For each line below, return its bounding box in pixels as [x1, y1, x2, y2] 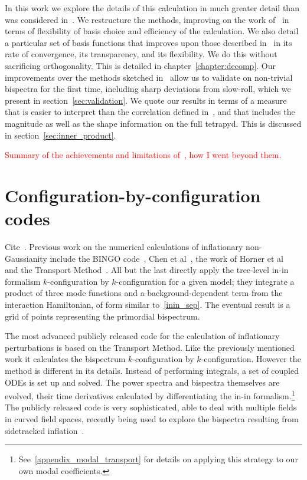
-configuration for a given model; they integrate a [116, 275, 295, 287]
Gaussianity [5, 252, 47, 264]
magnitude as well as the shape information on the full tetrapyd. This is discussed [5, 117, 302, 129]
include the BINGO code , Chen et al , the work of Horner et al [50, 252, 283, 264]
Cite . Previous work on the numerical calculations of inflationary [5, 241, 243, 253]
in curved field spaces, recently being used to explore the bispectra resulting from [5, 413, 299, 425]
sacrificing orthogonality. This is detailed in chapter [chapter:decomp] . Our [5, 59, 276, 71]
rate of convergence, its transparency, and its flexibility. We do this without [5, 48, 277, 60]
